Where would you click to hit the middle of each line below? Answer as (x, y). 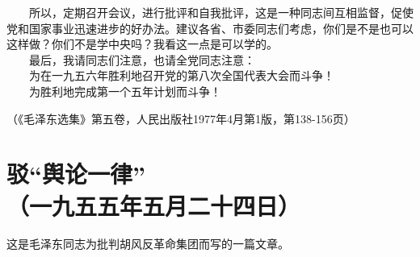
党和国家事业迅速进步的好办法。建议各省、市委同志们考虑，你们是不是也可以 (210, 28)
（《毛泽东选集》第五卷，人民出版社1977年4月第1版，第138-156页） (181, 118)
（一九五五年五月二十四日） (154, 205)
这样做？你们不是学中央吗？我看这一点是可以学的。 (142, 44)
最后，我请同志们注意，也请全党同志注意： (142, 59)
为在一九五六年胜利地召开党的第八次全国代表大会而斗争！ (181, 75)
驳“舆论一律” (76, 174)
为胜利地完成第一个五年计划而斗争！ (125, 91)
